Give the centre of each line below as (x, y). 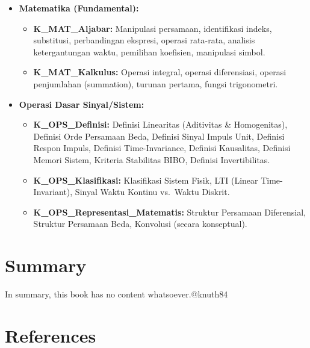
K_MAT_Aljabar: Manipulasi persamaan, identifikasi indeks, (153, 28)
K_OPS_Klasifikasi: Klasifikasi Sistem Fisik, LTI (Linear (146, 180)
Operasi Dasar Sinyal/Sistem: (82, 104)
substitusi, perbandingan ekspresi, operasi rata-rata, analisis (144, 40)
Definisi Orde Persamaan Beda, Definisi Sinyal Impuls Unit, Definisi (159, 136)
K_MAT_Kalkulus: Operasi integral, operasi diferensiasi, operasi (160, 72)
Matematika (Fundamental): (79, 8)
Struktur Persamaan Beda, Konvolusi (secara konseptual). (140, 224)
